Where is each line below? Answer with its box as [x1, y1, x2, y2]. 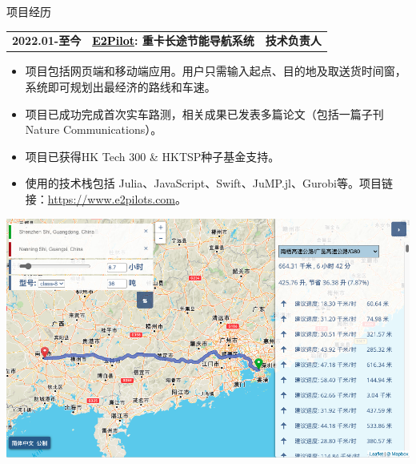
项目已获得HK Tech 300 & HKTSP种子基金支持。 [25, 147, 280, 164]
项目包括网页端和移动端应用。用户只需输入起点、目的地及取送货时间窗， [25, 63, 406, 79]
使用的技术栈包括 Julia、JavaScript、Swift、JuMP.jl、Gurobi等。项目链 [25, 175, 393, 192]
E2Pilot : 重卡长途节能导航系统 [92, 32, 254, 49]
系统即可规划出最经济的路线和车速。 [25, 79, 216, 95]
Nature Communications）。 [25, 121, 162, 138]
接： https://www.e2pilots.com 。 [25, 191, 187, 207]
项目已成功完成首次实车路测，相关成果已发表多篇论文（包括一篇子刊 [25, 105, 384, 122]
